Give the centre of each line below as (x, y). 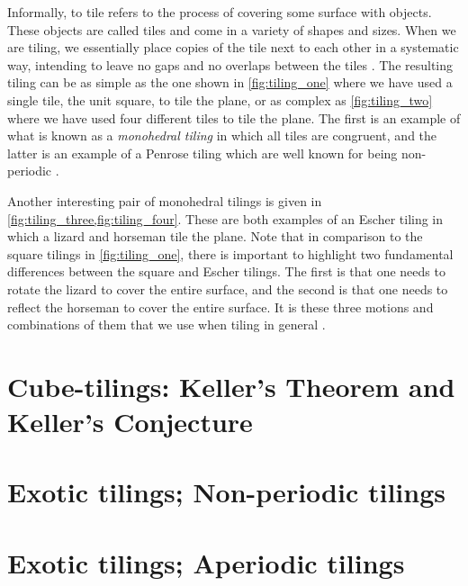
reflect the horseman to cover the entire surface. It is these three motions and (220, 307)
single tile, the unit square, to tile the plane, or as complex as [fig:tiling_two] (220, 99)
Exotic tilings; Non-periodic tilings (226, 492)
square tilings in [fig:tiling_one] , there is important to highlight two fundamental (230, 253)
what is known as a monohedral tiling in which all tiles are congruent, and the (222, 135)
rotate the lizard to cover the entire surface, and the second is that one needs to (228, 288)
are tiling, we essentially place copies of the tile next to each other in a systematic (233, 47)
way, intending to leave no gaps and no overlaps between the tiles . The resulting (230, 64)
